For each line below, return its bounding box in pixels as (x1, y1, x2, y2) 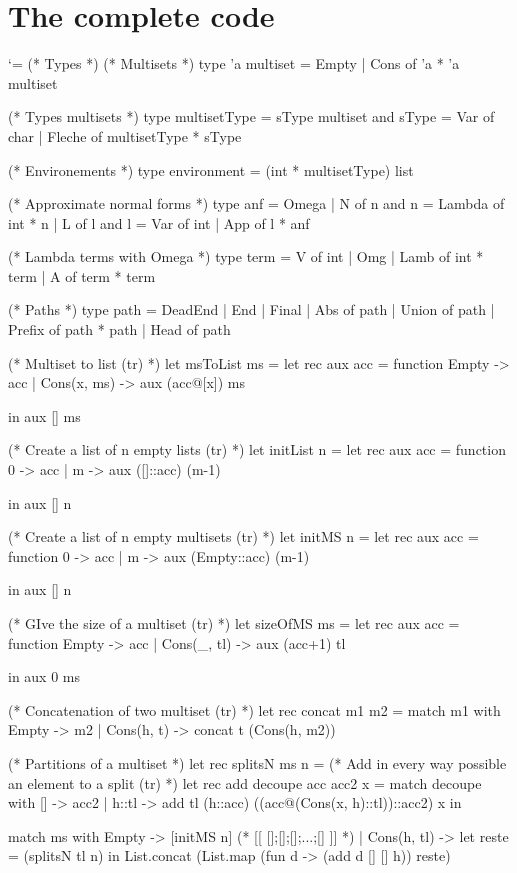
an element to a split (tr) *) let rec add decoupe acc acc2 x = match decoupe (8, 772, 482, 793)
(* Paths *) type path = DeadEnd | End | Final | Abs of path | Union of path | (8, 299, 495, 320)
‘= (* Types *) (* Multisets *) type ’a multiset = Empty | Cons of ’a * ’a (8, 53, 460, 74)
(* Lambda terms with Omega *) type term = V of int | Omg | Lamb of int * (8, 246, 484, 267)
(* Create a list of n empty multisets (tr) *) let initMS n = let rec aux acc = (8, 526, 479, 547)
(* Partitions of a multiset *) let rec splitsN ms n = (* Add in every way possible (8, 752, 507, 773)
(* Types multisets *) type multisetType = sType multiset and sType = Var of (8, 106, 495, 127)
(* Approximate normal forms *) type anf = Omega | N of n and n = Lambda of (8, 193, 505, 214)
